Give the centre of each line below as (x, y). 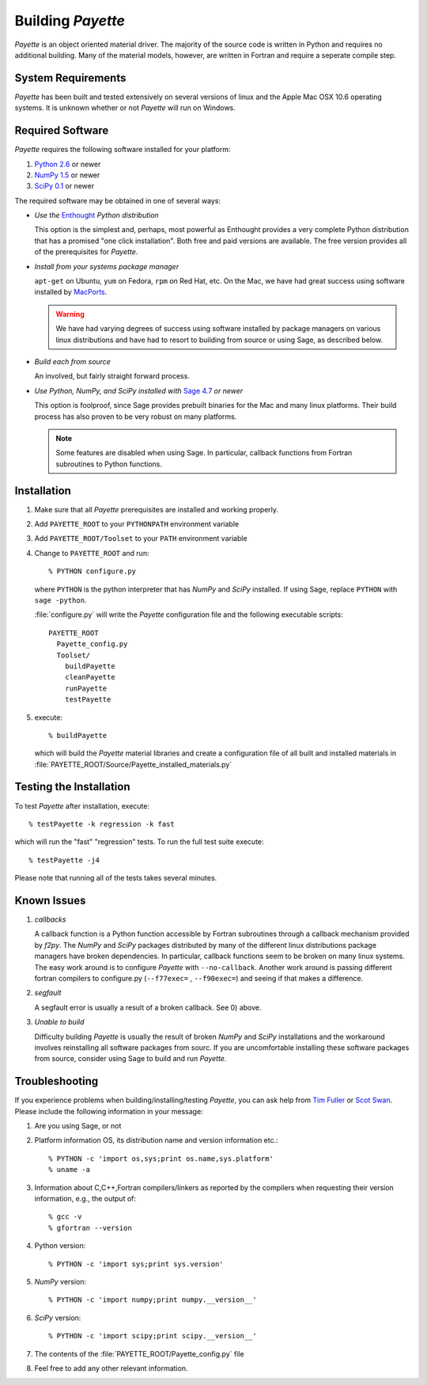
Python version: (60, 1246)
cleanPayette (90, 677)
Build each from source (72, 361)
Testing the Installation (72, 787)
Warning (70, 314)
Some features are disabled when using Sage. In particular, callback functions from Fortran (204, 453)
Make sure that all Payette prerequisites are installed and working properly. (157, 509)
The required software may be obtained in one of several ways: (118, 200)
